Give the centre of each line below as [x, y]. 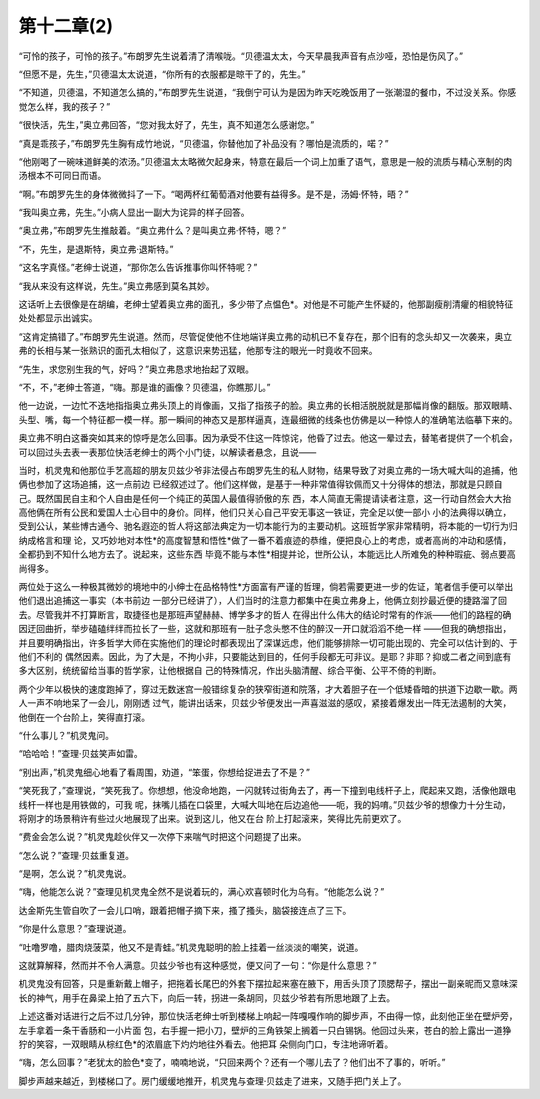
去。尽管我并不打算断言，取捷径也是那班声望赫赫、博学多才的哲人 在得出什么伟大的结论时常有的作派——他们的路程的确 [265, 614]
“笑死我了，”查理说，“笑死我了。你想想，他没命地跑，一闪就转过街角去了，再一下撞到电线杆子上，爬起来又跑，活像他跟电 [267, 791]
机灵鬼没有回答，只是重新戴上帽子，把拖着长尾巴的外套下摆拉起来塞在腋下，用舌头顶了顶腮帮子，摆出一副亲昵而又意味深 [268, 984]
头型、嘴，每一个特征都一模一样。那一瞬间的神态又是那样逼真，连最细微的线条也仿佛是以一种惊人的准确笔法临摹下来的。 [268, 419]
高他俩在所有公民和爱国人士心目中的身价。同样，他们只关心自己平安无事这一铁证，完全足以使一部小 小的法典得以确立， [265, 512]
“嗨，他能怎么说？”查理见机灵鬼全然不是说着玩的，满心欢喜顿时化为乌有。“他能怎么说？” [201, 892]
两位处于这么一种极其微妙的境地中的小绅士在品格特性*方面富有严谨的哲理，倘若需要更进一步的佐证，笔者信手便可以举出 [266, 587]
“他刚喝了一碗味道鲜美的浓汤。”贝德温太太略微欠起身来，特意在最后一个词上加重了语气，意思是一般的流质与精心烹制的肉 [265, 161]
